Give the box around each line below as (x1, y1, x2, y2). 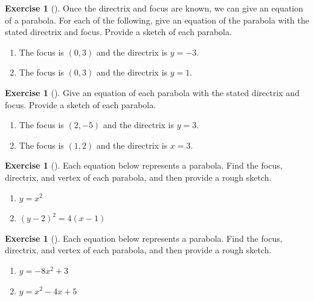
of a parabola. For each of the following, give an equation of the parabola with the (5, 13, 309, 26)
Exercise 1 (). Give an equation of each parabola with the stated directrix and (5, 86, 300, 99)
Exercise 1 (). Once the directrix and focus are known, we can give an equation (5, 2, 304, 14)
